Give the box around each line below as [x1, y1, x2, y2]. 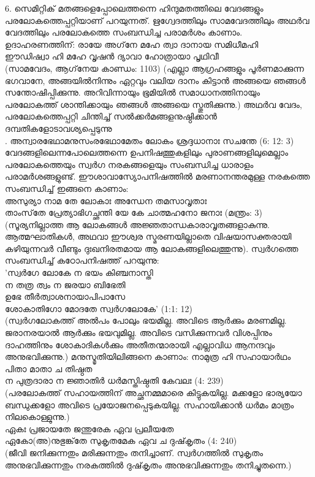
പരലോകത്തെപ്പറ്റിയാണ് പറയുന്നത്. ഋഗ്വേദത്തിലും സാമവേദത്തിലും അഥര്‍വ [5, 13, 309, 26]
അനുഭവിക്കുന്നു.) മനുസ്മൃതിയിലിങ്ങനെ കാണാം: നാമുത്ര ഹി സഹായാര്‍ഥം [5, 350, 291, 363]
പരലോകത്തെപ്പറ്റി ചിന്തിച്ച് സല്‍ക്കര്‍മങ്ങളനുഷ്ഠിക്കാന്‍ [5, 110, 218, 123]
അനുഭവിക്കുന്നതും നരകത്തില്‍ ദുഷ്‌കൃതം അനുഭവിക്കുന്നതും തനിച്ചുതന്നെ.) [5, 458, 292, 471]
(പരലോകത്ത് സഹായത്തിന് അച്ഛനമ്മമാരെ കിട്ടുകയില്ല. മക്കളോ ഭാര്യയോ [5, 386, 302, 399]
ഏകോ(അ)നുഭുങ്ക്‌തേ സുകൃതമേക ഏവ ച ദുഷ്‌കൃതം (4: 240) [5, 434, 237, 447]
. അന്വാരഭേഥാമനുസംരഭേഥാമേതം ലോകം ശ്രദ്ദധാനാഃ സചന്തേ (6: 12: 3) [5, 134, 294, 147]
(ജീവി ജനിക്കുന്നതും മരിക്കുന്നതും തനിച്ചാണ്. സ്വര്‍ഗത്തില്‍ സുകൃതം [5, 446, 264, 459]
